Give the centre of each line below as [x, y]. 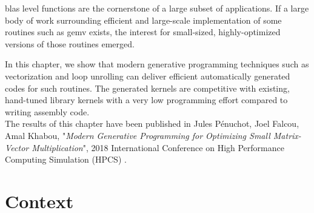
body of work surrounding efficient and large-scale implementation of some [143, 20]
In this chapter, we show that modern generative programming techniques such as [157, 64]
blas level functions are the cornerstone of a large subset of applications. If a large [157, 8]
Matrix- [287, 135]
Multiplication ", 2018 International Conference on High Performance [158, 147]
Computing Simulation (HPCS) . [66, 159]
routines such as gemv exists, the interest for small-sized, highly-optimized [143, 32]
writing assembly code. [47, 111]
